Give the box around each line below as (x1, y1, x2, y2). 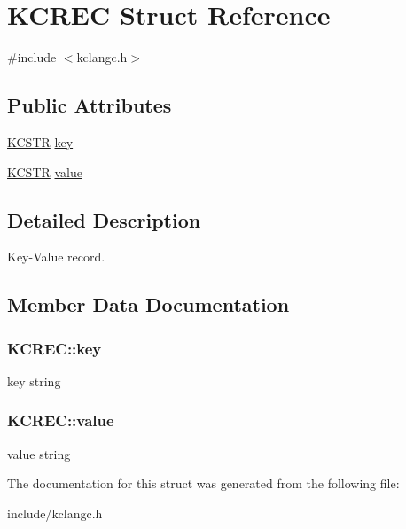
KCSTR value (7, 162, 82, 181)
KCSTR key (7, 132, 74, 151)
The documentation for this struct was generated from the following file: (7, 474, 400, 493)
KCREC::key (7, 337, 102, 359)
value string (7, 444, 71, 463)
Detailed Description (7, 206, 201, 233)
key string (7, 371, 61, 390)
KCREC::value (7, 409, 114, 432)
